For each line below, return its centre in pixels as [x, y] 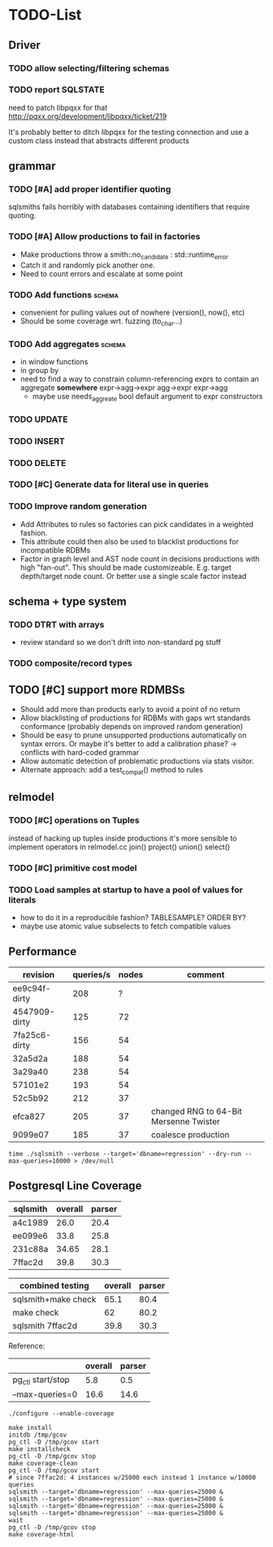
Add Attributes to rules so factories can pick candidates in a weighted [137, 524]
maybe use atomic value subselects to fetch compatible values [126, 926]
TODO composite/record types [70, 663]
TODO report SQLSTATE [56, 89]
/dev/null [97, 1161]
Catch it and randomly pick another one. [88, 265]
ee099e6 [30, 1236]
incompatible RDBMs [55, 550]
